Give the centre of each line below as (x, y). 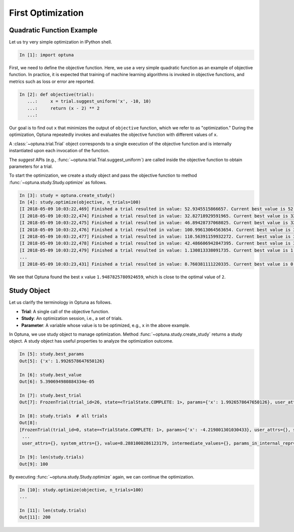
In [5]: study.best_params (52, 354)
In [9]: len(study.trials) (52, 457)
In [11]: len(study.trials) (53, 510)
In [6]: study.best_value (50, 375)
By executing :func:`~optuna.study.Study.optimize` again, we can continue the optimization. (102, 477)
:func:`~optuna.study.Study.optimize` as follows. (58, 182)
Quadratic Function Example (53, 30)
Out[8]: (28, 423)
